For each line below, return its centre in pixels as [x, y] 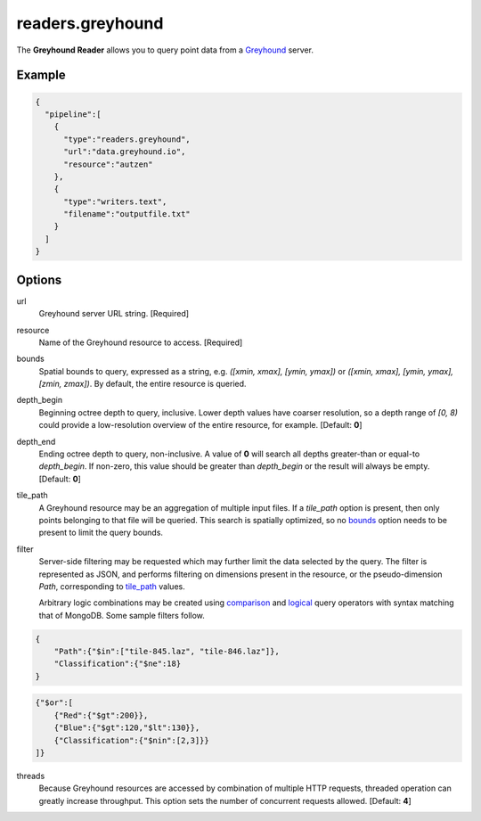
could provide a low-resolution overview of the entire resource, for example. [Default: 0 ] [200, 425]
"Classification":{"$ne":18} [118, 664]
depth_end [36, 441]
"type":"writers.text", [115, 201]
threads [31, 776]
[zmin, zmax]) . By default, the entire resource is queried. [143, 384]
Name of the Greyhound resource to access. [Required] [141, 342]
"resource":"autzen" [108, 164]
